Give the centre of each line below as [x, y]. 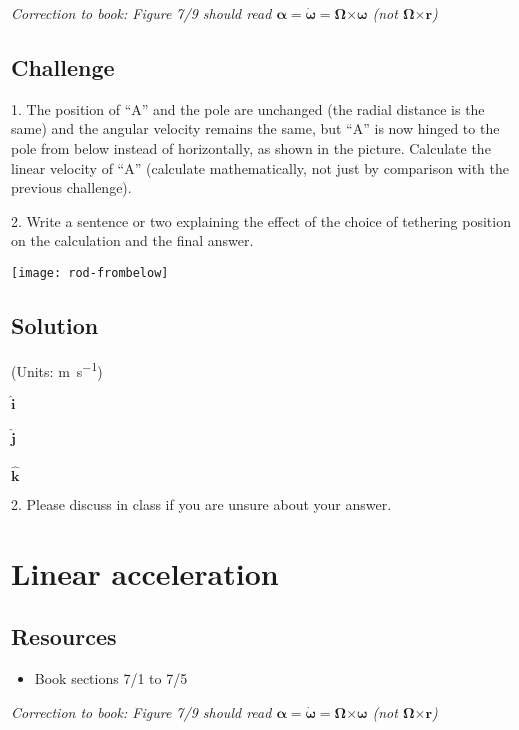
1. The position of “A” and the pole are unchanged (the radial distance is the [248, 108]
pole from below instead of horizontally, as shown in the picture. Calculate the [251, 147]
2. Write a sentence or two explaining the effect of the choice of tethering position [261, 220]
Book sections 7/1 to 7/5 [111, 678]
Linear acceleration [145, 572]
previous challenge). [71, 187]
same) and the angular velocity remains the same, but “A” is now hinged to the [255, 128]
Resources [64, 636]
